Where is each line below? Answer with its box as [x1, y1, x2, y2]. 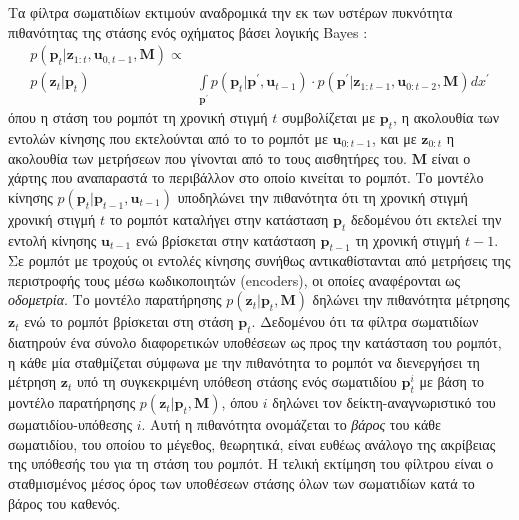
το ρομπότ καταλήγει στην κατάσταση [109, 208, 329, 229]
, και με [372, 127, 417, 148]
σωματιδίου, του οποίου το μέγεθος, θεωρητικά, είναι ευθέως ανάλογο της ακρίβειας [8, 433, 496, 454]
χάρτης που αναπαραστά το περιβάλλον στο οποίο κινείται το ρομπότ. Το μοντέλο [8, 167, 484, 188]
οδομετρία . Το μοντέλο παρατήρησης [8, 289, 222, 310]
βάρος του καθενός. [8, 492, 121, 513]
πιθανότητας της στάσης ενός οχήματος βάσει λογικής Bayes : [8, 21, 368, 42]
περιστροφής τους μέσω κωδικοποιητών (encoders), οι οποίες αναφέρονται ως [8, 269, 461, 290]
